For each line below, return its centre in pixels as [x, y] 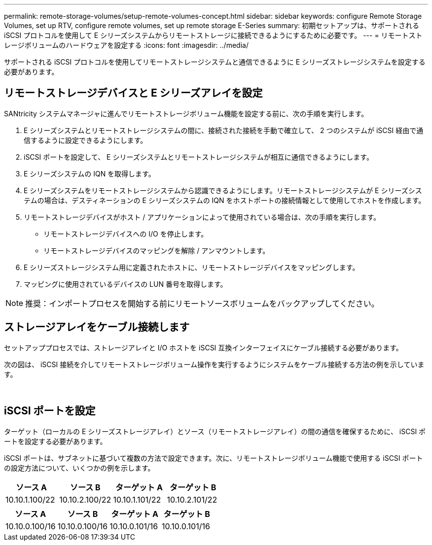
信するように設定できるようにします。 [86, 140]
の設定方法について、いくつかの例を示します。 [79, 468]
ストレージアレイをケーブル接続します [97, 327]
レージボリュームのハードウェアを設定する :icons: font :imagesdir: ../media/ [126, 45]
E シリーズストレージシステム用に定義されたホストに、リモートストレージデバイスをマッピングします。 [192, 267]
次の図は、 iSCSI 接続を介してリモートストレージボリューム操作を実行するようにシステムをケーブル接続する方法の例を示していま [214, 364]
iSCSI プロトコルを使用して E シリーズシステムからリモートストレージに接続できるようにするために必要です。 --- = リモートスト [213, 35]
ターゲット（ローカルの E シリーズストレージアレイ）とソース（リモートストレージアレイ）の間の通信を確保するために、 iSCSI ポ [215, 431]
